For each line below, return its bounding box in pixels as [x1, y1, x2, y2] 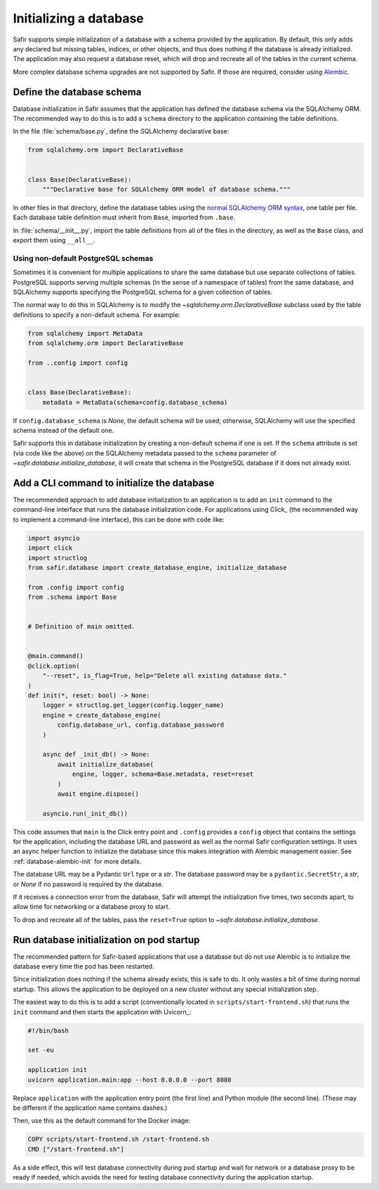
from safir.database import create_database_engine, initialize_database [27, 563, 287, 571]
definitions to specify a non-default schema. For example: [13, 310, 180, 319]
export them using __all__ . [13, 236, 95, 245]
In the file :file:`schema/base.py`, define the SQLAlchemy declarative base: [13, 127, 230, 136]
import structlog [27, 554, 88, 562]
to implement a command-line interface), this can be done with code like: [13, 515, 225, 524]
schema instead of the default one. [13, 426, 114, 434]
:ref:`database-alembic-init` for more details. [13, 857, 142, 865]
